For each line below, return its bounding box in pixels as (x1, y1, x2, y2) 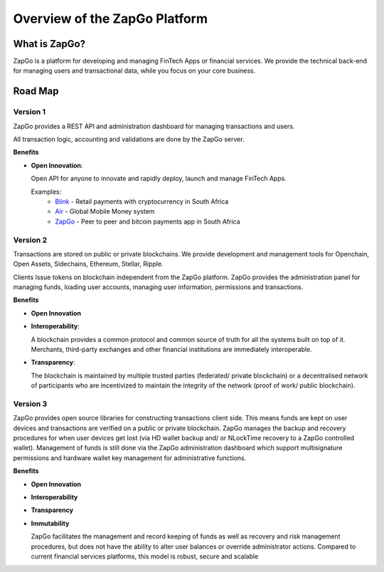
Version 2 (13, 235, 48, 245)
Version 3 (13, 399, 48, 409)
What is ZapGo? (13, 38, 85, 50)
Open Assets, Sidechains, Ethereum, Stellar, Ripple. (13, 260, 164, 269)
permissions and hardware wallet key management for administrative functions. (13, 453, 247, 462)
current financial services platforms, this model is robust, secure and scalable (31, 552, 259, 561)
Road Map (13, 85, 60, 98)
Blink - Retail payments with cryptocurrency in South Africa (55, 197, 229, 206)
